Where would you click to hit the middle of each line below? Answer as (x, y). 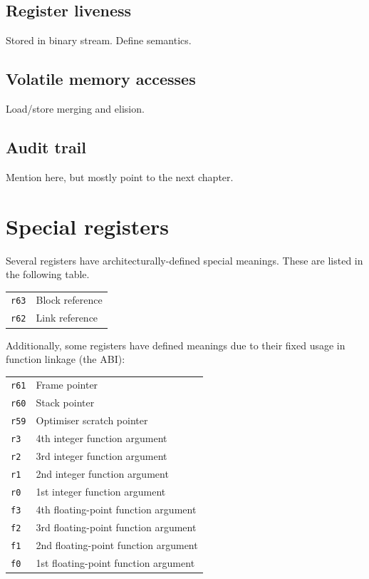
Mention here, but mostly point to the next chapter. (120, 176)
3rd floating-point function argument (116, 527)
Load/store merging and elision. (75, 108)
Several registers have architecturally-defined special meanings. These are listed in (184, 260)
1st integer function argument (101, 491)
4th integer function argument (102, 438)
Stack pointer (65, 403)
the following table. (48, 274)
